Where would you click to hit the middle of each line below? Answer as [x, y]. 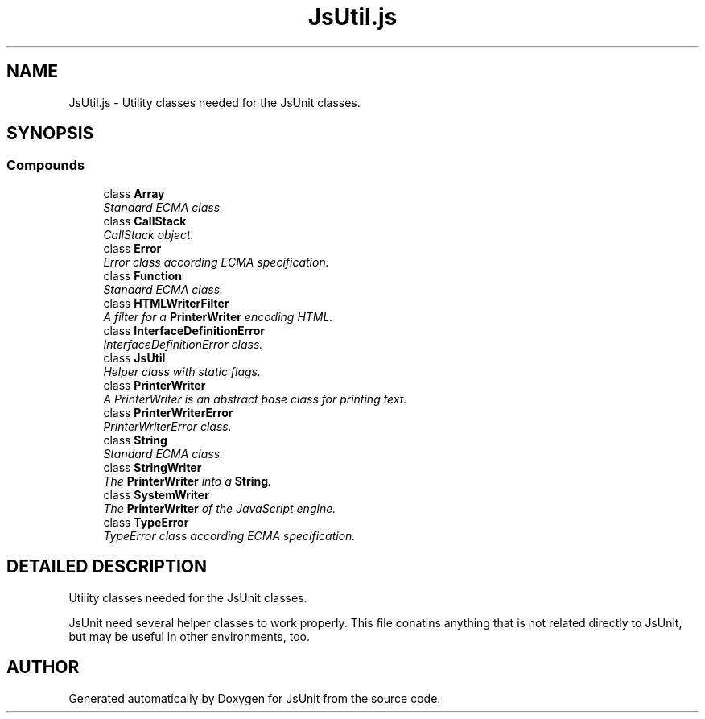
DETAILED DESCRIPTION [107, 567]
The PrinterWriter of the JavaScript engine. [220, 508]
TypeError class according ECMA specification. [229, 535]
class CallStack [145, 221]
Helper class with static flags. [182, 371]
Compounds [46, 165]
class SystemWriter [156, 494]
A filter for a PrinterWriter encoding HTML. [218, 316]
